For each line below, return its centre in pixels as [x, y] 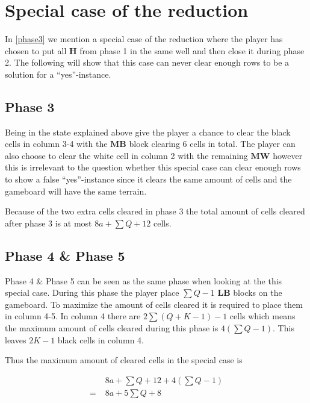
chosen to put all [36, 50]
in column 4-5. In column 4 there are [73, 316]
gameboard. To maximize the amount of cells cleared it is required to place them [154, 304]
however [288, 155]
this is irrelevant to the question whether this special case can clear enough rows [153, 167]
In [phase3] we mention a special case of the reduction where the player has [144, 39]
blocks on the [258, 292]
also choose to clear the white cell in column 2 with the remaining [126, 155]
